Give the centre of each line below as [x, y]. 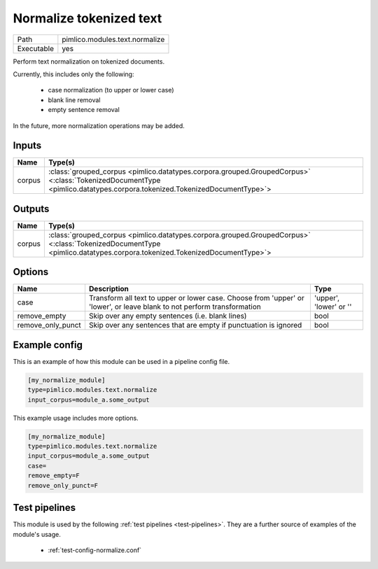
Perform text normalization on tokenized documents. [89, 61]
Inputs [27, 146]
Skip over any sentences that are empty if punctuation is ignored [195, 325]
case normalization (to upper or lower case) [111, 90]
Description [108, 289]
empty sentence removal [84, 110]
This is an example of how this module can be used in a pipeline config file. [121, 361]
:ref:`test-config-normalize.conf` [95, 550]
